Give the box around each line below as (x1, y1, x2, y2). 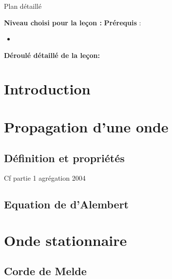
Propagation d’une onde (4, 116, 169, 136)
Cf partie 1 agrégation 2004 (4, 173, 86, 183)
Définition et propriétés (4, 150, 125, 165)
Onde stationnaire (4, 230, 127, 250)
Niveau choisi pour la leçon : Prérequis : (4, 17, 141, 27)
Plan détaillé (4, 1, 42, 11)
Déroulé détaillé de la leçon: (4, 50, 100, 60)
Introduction (4, 78, 91, 98)
